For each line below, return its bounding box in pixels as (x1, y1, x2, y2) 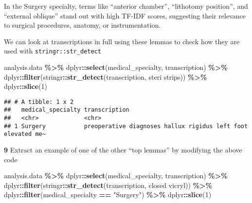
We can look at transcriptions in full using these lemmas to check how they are (4, 36, 240, 46)
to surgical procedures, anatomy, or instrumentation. (4, 20, 161, 30)
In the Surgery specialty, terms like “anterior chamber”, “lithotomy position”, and (4, 1, 248, 11)
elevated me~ (4, 131, 46, 138)
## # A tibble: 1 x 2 (4, 98, 74, 105)
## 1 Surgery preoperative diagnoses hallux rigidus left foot (4, 122, 248, 130)
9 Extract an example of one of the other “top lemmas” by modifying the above (4, 145, 242, 155)
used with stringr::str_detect (4, 46, 101, 56)
